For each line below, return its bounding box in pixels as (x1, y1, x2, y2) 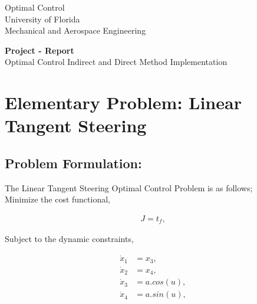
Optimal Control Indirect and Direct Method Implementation (5, 55, 228, 68)
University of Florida (5, 12, 80, 25)
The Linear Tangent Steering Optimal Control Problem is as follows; (5, 181, 253, 194)
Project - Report (5, 44, 74, 56)
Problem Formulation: (5, 153, 142, 172)
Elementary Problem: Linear (5, 90, 242, 115)
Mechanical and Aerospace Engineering (5, 24, 146, 37)
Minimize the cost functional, (5, 193, 110, 205)
